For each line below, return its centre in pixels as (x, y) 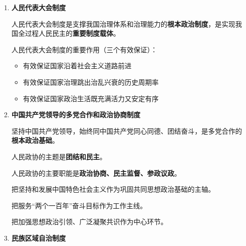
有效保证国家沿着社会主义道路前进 (77, 66)
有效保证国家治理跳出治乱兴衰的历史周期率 (91, 82)
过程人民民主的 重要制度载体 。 (72, 33)
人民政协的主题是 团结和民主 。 (59, 156)
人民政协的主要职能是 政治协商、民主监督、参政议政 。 (96, 173)
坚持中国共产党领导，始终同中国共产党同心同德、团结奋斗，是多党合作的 (127, 131)
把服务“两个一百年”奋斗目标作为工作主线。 (79, 205)
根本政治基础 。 (35, 140)
